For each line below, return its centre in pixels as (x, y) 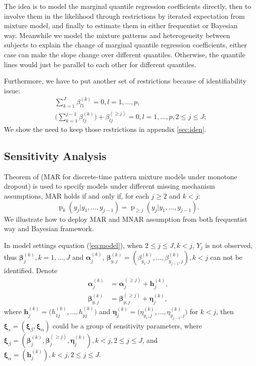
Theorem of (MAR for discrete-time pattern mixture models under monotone (121, 176)
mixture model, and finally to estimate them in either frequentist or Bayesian (121, 25)
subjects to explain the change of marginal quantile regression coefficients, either (126, 45)
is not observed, (229, 245)
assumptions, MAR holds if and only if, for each (77, 195)
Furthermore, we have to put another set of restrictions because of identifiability (125, 81)
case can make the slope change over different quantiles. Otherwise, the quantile (125, 54)
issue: (12, 90)
